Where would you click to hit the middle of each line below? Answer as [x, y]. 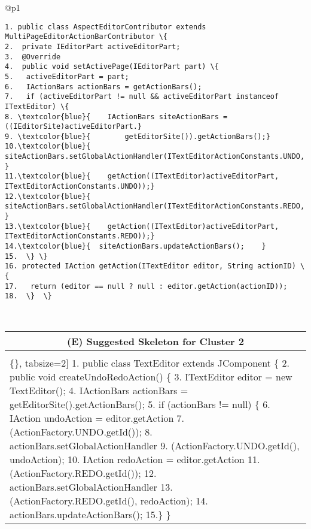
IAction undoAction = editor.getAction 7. [97, 418]
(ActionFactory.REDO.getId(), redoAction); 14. [109, 500]
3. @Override [33, 57]
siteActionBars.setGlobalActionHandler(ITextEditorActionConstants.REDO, [155, 206]
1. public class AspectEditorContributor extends [106, 27]
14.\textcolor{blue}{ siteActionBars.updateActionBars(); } [135, 247]
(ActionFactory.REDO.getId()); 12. [83, 473]
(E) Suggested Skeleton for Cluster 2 [155, 341]
